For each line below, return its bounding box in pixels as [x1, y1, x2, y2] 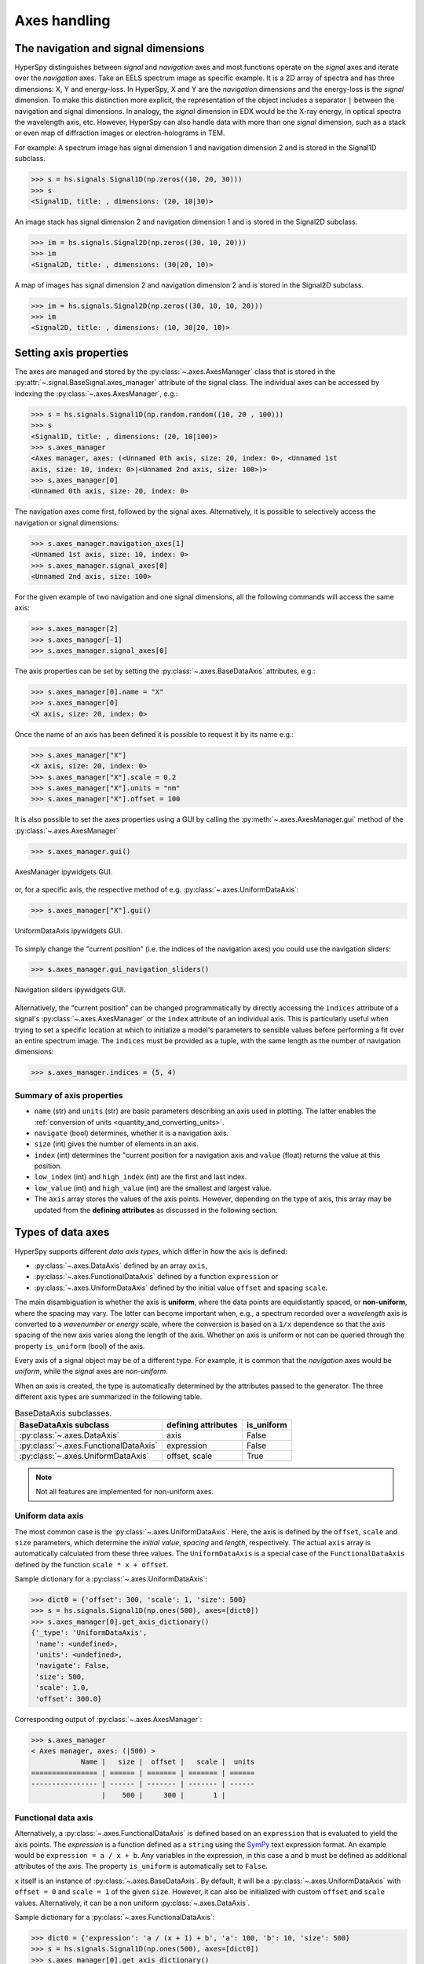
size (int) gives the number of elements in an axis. [34, 1139, 199, 1149]
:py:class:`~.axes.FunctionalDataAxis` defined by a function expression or [34, 1272, 279, 1281]
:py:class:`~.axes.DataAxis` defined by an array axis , [34, 1261, 208, 1270]
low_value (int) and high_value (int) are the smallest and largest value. [34, 1183, 272, 1193]
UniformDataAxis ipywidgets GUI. [14, 926, 123, 936]
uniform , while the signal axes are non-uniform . [14, 1367, 169, 1376]
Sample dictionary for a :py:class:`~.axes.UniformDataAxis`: [14, 1574, 208, 1584]
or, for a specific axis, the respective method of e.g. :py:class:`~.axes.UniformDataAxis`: [14, 885, 299, 895]
